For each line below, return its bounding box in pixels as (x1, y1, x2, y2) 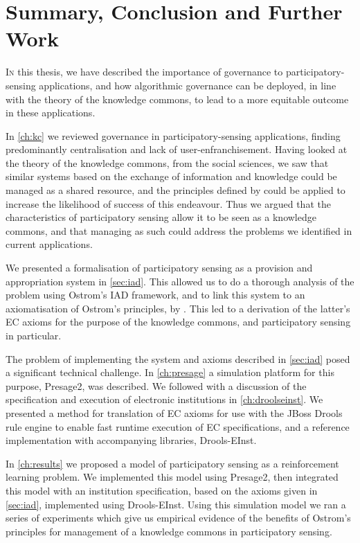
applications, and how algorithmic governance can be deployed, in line (39, 78, 336, 92)
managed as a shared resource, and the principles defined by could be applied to (6, 183, 345, 197)
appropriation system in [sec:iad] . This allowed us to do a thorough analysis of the (6, 274, 354, 288)
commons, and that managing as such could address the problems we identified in (6, 223, 352, 238)
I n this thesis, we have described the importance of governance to (6, 64, 283, 79)
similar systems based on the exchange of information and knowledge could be (6, 169, 337, 184)
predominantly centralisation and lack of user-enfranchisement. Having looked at (6, 142, 348, 157)
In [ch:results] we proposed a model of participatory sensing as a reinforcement (6, 456, 339, 470)
